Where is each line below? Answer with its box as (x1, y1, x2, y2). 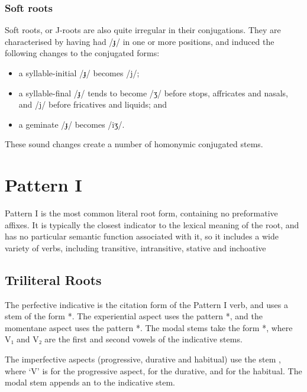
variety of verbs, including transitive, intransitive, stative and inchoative (5, 241, 266, 254)
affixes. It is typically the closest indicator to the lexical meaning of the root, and (5, 218, 299, 231)
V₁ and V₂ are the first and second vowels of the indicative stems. (5, 333, 243, 345)
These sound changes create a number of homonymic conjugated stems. (5, 138, 263, 150)
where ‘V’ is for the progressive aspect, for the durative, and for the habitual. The (5, 364, 302, 377)
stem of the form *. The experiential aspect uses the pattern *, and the (5, 310, 263, 322)
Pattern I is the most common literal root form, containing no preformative (5, 207, 278, 219)
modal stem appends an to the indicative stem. (5, 376, 175, 388)
